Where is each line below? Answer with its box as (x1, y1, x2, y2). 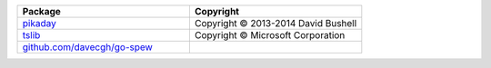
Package (22, 5, 61, 17)
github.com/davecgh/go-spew (22, 41, 154, 53)
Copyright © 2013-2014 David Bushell (194, 17, 357, 29)
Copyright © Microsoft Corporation (194, 29, 346, 41)
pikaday (22, 17, 56, 29)
